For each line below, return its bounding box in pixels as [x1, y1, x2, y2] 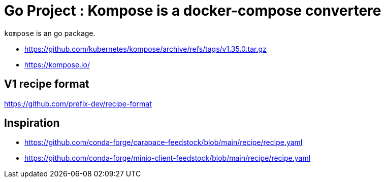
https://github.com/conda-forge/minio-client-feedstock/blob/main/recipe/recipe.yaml [24, 154, 311, 163]
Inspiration [4, 117, 60, 130]
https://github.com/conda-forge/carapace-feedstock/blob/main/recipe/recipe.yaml [24, 138, 303, 147]
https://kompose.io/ [24, 60, 90, 69]
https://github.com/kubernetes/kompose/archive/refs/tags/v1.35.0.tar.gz [24, 44, 267, 53]
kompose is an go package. [4, 28, 95, 38]
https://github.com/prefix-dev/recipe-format [4, 99, 152, 108]
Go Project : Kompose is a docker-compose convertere [4, 2, 381, 19]
